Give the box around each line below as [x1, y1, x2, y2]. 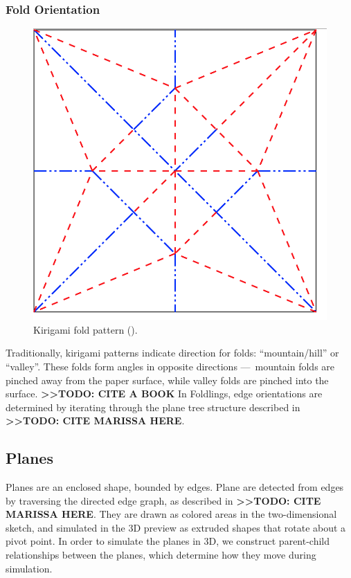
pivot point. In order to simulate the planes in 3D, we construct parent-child [6, 534, 330, 548]
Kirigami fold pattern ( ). [33, 322, 138, 336]
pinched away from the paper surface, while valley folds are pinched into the [6, 372, 329, 387]
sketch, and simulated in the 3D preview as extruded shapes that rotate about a [6, 520, 346, 534]
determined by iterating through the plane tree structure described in [6, 399, 300, 414]
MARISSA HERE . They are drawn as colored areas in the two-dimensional [6, 507, 337, 521]
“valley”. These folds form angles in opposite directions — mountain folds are [6, 359, 335, 373]
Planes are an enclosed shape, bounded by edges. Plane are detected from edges [6, 480, 344, 494]
